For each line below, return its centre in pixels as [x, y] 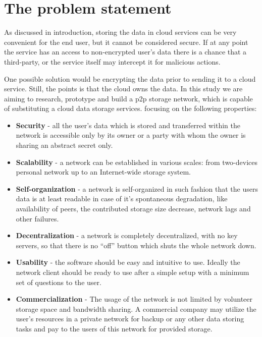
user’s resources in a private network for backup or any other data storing [130, 319]
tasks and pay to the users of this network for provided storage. [114, 328]
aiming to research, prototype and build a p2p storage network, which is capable [128, 98]
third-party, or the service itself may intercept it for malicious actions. [112, 61]
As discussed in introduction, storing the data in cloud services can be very [120, 32]
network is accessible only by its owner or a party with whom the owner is [131, 135]
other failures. [37, 218]
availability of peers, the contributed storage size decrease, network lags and [133, 209]
